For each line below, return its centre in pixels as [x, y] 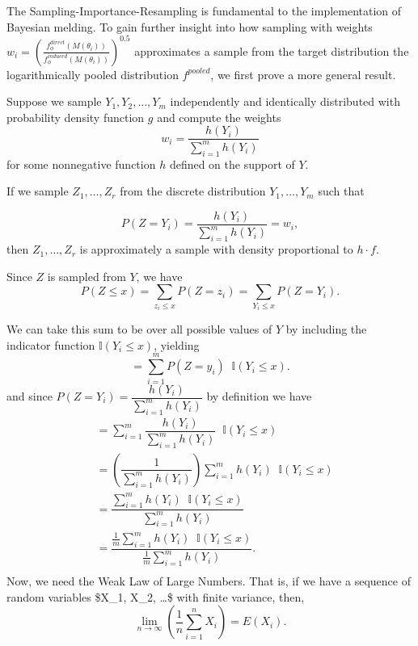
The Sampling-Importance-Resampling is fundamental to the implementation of [204, 10]
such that [341, 191]
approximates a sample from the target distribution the [272, 50]
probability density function [76, 117]
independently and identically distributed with [285, 101]
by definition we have [259, 396]
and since [30, 396]
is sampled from [87, 276]
